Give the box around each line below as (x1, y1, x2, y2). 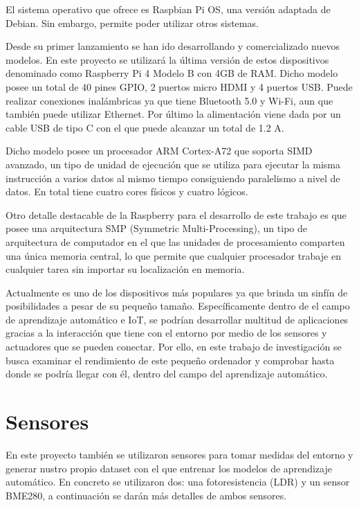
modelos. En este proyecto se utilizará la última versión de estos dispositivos (6, 52, 329, 66)
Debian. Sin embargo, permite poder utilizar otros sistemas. (6, 15, 259, 30)
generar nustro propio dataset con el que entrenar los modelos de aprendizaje (6, 461, 332, 475)
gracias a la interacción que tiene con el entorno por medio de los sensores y (6, 326, 327, 340)
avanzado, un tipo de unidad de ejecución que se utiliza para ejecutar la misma (6, 157, 341, 171)
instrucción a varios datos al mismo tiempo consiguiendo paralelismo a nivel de (6, 170, 340, 185)
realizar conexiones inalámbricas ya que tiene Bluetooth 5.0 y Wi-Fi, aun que (6, 93, 333, 107)
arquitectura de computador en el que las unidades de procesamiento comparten (6, 234, 345, 249)
